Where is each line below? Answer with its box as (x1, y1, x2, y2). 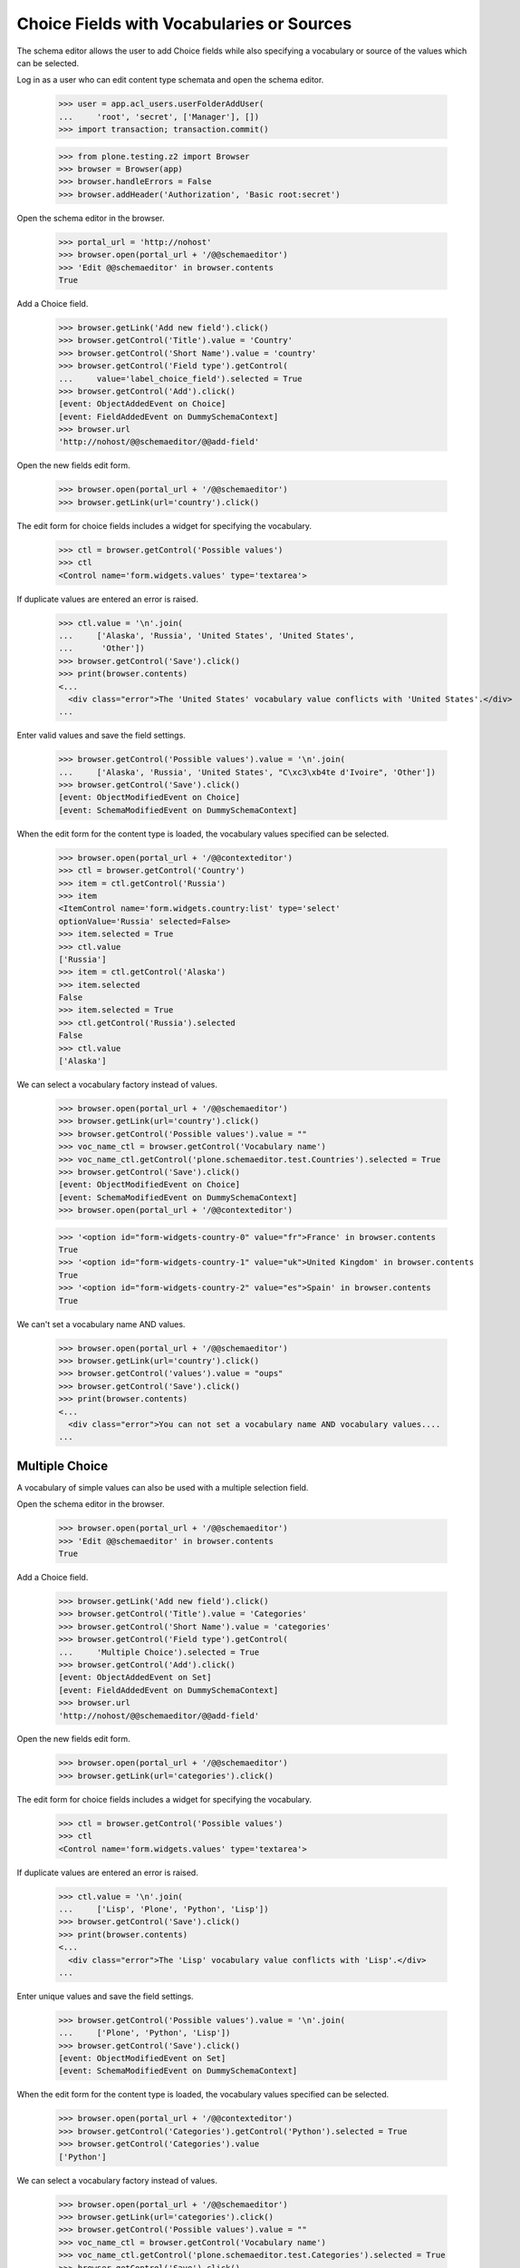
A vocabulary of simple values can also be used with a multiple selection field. (16, 1481, 309, 1492)
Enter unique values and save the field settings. (16, 1990, 194, 2001)
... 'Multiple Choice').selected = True (58, 1647, 260, 1657)
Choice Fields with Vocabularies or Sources (16, 14, 352, 34)
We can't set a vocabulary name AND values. (16, 1318, 186, 1329)
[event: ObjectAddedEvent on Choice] (58, 399, 226, 409)
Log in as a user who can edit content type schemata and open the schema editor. (16, 74, 324, 85)
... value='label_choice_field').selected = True (58, 373, 303, 384)
